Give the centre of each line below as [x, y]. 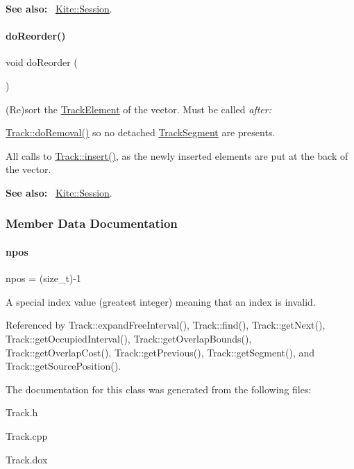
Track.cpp [27, 435]
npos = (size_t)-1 [44, 278]
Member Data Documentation [92, 223]
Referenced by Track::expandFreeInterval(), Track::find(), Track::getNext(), [166, 325]
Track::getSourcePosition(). [64, 366]
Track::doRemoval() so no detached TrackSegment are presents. [141, 132]
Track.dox [27, 459]
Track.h [22, 412]
